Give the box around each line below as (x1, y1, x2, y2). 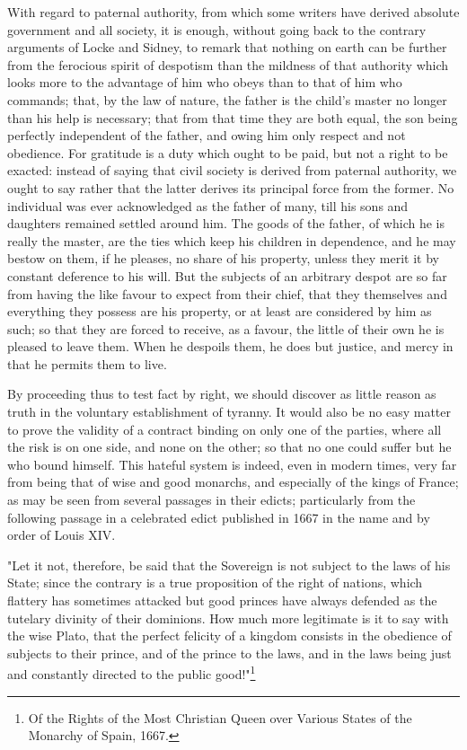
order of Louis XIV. (7, 525, 116, 544)
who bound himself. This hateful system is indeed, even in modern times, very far (7, 454, 457, 473)
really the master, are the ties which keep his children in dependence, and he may (7, 231, 456, 250)
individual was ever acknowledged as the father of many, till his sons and (7, 196, 409, 215)
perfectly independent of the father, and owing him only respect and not (7, 126, 406, 145)
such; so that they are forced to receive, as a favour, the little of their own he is (7, 319, 445, 338)
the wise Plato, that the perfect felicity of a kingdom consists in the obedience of (7, 626, 452, 645)
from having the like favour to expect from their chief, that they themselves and (7, 284, 447, 303)
